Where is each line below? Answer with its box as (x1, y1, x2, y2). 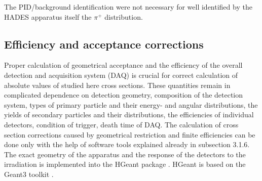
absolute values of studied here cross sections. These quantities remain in (4, 79, 231, 90)
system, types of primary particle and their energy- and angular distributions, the (4, 99, 258, 110)
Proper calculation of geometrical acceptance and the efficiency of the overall (4, 60, 243, 70)
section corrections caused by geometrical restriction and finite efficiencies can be (4, 129, 255, 140)
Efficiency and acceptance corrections (4, 36, 204, 52)
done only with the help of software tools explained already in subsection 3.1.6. (4, 139, 250, 150)
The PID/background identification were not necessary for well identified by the (4, 2, 252, 12)
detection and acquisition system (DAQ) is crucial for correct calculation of (4, 69, 238, 80)
